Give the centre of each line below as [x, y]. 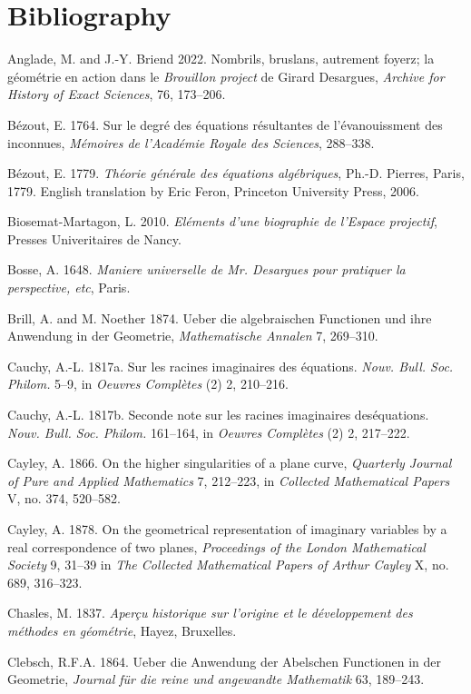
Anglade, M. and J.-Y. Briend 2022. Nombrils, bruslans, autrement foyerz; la [221, 59]
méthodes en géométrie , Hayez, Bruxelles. [122, 630]
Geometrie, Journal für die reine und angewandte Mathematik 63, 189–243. [216, 679]
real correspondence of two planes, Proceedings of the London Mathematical [216, 546]
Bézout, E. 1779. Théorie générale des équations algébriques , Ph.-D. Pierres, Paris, [236, 173]
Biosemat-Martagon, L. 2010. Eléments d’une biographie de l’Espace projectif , [222, 221]
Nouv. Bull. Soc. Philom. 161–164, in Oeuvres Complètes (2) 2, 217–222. [209, 432]
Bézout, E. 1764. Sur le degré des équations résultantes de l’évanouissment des [225, 124]
